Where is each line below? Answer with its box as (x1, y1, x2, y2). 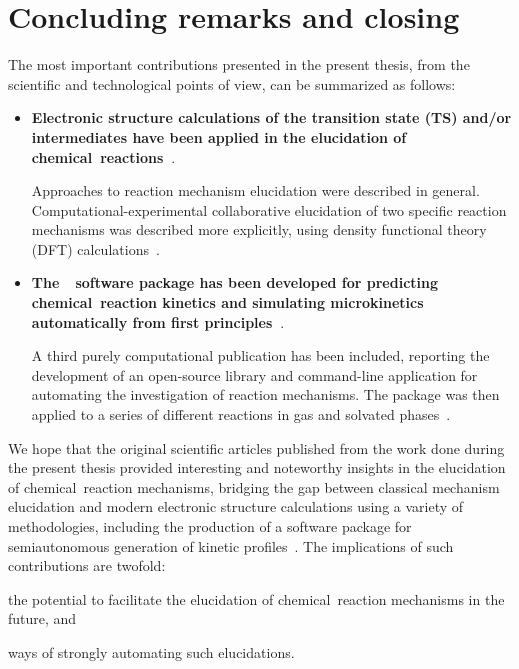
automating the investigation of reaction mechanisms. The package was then (31, 384, 500, 405)
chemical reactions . (31, 146, 176, 167)
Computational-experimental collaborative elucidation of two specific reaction (31, 199, 507, 220)
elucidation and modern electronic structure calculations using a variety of (8, 496, 464, 517)
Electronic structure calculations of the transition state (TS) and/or (31, 107, 512, 128)
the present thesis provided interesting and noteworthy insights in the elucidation (8, 457, 506, 478)
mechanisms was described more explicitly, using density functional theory (31, 219, 487, 240)
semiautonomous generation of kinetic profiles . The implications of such (8, 535, 454, 556)
